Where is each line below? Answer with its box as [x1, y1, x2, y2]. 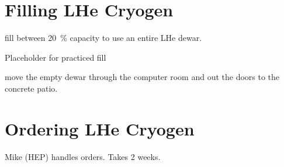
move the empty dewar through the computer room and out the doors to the [5, 71, 280, 83]
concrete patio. [5, 82, 58, 94]
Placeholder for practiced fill [5, 51, 106, 63]
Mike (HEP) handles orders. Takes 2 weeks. [5, 150, 161, 162]
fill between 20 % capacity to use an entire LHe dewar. [5, 32, 202, 44]
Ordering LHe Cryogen [5, 116, 195, 140]
